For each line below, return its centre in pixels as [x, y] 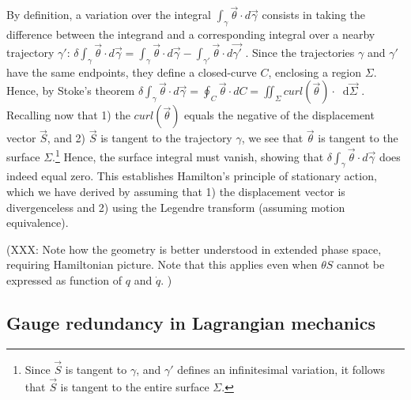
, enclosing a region [315, 72]
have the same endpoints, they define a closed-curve [132, 72]
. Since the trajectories [300, 52]
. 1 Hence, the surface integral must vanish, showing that [188, 155]
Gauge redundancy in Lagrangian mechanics [191, 323]
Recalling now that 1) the [68, 115]
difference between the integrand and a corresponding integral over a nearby [191, 34]
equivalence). [38, 223]
